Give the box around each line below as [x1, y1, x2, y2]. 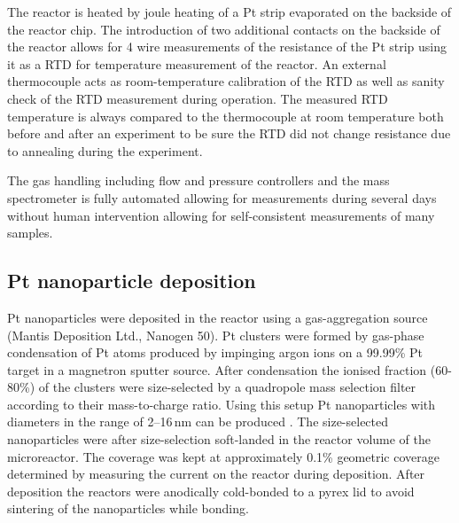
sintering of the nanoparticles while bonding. [7, 499, 249, 518]
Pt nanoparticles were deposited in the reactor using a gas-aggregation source [7, 308, 428, 326]
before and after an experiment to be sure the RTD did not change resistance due [7, 124, 451, 143]
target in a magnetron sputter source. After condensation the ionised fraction [7, 360, 427, 379]
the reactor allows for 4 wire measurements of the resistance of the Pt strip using [7, 37, 447, 56]
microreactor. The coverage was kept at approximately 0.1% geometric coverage [7, 447, 440, 465]
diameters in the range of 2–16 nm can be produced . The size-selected [7, 412, 389, 431]
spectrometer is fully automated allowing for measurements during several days [7, 188, 437, 207]
